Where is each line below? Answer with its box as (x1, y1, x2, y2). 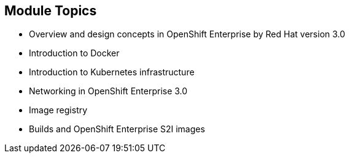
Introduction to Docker (29, 48, 120, 59)
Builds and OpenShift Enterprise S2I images (29, 124, 205, 135)
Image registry (29, 105, 88, 116)
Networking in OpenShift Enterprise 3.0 (29, 86, 188, 97)
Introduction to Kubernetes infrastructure (29, 67, 195, 78)
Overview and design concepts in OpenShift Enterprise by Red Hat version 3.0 (29, 29, 346, 40)
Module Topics (4, 3, 97, 18)
